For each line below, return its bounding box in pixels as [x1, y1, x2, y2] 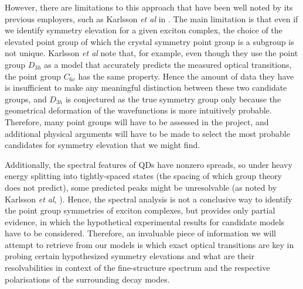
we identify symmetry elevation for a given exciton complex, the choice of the [5, 24, 282, 36]
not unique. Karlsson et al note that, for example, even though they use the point [5, 47, 298, 59]
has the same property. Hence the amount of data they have [78, 70, 294, 82]
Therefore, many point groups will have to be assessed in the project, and [5, 115, 269, 128]
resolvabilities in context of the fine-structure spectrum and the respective [5, 262, 270, 274]
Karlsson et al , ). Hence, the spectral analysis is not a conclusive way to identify [5, 192, 292, 205]
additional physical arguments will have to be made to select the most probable [5, 127, 290, 139]
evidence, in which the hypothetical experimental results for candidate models [5, 215, 285, 228]
